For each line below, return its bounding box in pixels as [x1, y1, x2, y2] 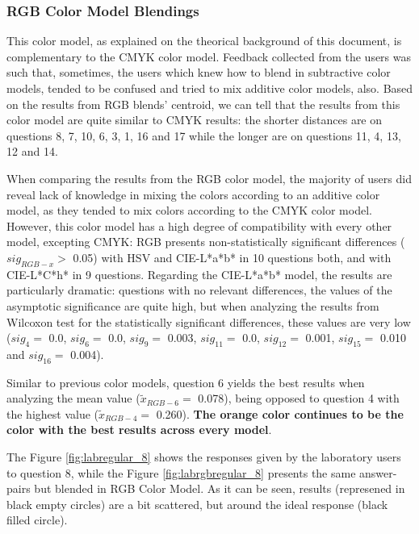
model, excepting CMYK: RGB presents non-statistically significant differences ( [6, 233, 405, 250]
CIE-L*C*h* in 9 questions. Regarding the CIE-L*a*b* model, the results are [6, 265, 392, 282]
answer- [359, 464, 397, 481]
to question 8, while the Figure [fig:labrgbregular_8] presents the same [6, 464, 356, 481]
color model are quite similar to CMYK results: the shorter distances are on [6, 111, 383, 128]
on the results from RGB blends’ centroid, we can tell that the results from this [6, 95, 400, 112]
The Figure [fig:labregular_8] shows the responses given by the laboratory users [6, 448, 401, 465]
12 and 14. [6, 143, 58, 160]
